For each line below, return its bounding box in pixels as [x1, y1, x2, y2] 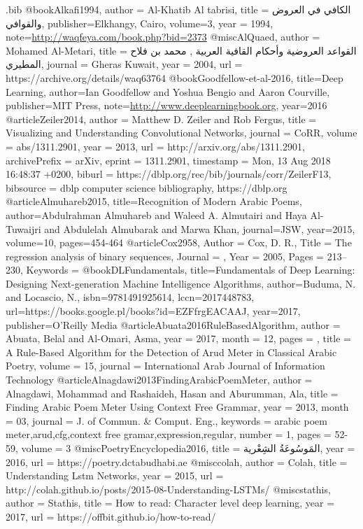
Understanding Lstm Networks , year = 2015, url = [6, 468, 224, 483]
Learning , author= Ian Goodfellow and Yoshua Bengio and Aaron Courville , [6, 84, 330, 99]
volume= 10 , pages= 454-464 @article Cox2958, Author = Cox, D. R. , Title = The [6, 235, 352, 250]
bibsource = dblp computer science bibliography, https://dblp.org [6, 180, 287, 195]
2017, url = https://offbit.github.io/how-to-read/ [6, 509, 216, 523]
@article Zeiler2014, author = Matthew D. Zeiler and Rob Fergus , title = [6, 111, 317, 126]
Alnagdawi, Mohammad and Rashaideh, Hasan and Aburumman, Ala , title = [6, 386, 339, 400]
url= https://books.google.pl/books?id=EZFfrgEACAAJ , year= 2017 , [6, 304, 301, 318]
